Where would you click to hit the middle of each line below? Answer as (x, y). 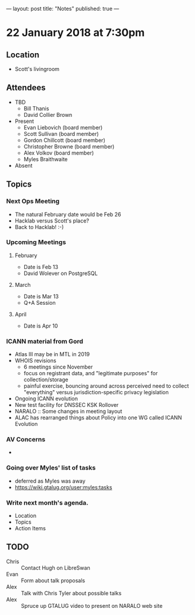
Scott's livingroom (37, 69)
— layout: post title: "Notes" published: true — (63, 9)
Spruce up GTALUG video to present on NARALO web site (92, 605)
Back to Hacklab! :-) (39, 227)
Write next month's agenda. (47, 502)
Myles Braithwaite (45, 159)
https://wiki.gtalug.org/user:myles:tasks (63, 487)
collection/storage (46, 380)
